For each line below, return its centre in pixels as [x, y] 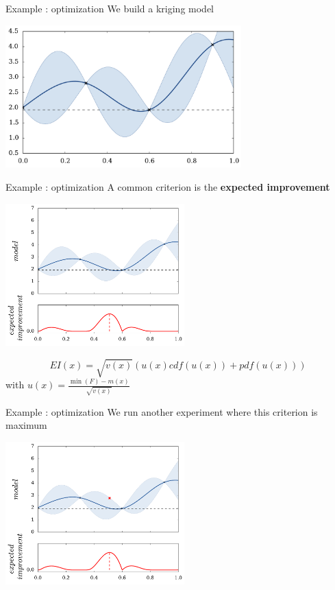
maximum [26, 425]
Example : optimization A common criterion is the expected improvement [168, 187]
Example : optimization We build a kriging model [110, 8]
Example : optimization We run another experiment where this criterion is [162, 411]
